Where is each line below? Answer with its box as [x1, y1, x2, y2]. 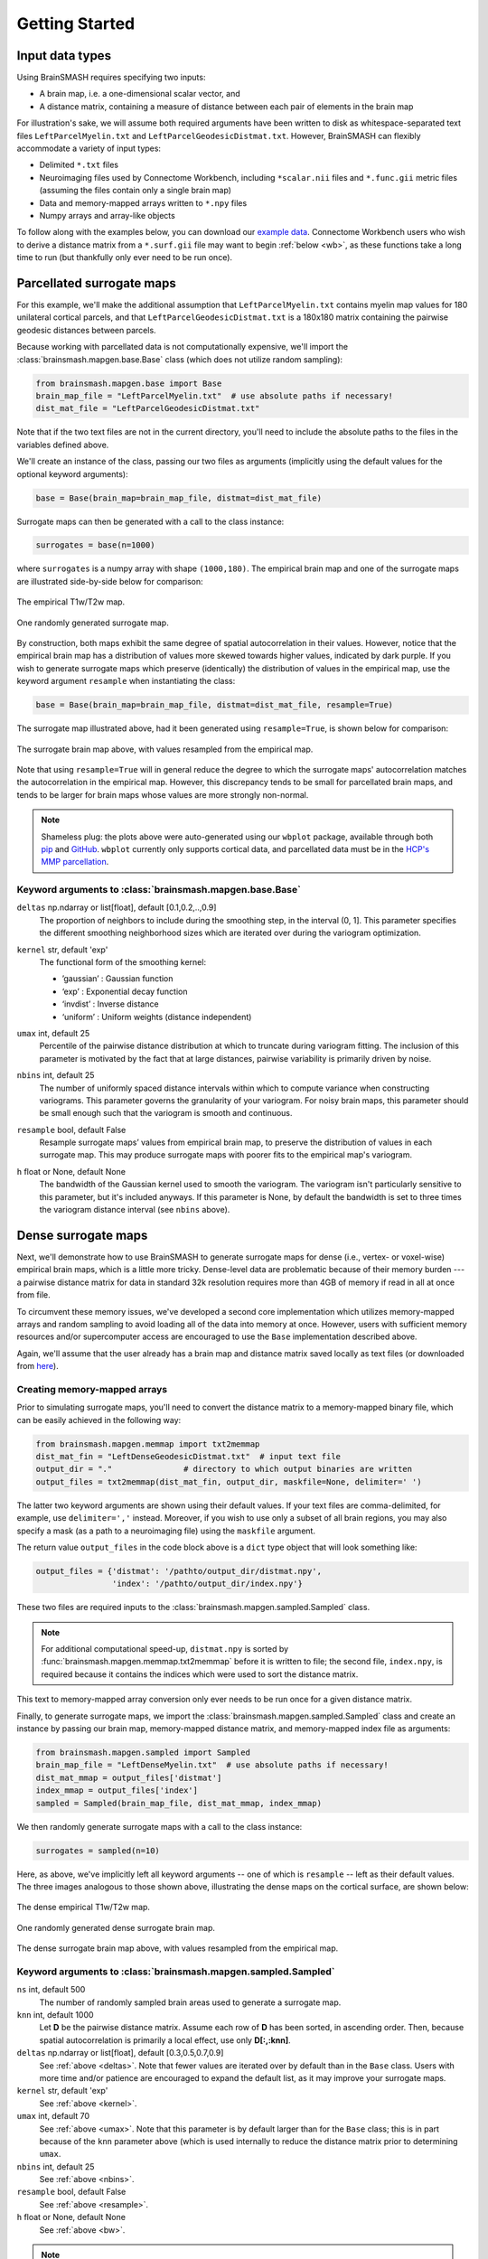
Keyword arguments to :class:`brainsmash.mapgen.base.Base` [16, 884, 302, 896]
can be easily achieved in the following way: [16, 1414, 182, 1425]
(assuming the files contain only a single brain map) [39, 185, 232, 196]
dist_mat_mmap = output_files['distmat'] [35, 1772, 222, 1783]
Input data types [16, 48, 112, 63]
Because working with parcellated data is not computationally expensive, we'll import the [16, 342, 348, 352]
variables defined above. [16, 439, 109, 450]
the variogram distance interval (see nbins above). [39, 1204, 230, 1215]
